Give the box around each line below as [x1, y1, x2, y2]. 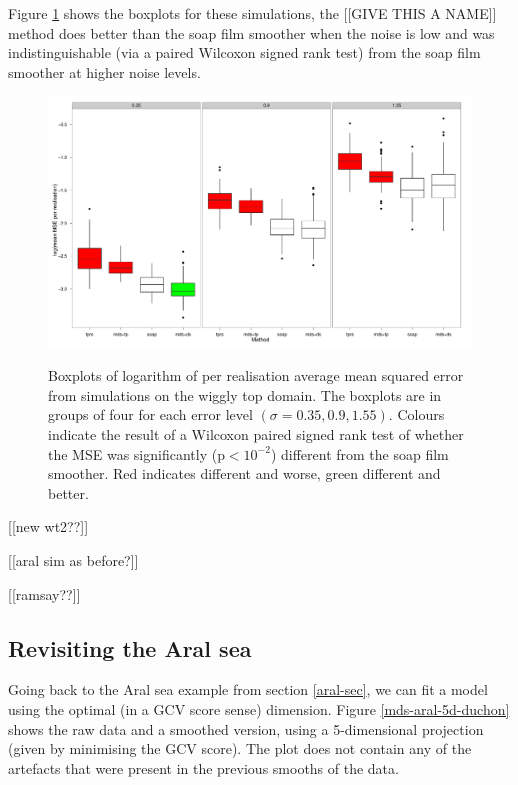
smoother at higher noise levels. [8, 61, 201, 82]
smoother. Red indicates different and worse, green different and [48, 463, 441, 484]
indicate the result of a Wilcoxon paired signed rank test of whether [48, 424, 464, 445]
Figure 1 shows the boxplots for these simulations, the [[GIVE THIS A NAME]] [8, 3, 497, 23]
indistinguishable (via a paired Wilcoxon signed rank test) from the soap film [8, 42, 481, 63]
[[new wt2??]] [8, 516, 89, 537]
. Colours [388, 404, 445, 425]
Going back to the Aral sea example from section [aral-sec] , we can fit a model [8, 679, 488, 700]
